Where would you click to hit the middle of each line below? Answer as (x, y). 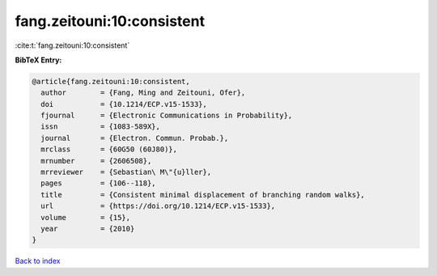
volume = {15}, (86, 217)
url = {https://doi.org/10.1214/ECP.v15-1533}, (158, 206)
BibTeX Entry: (38, 60)
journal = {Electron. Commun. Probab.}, (135, 138)
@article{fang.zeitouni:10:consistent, (111, 81)
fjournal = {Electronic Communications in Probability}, (167, 116)
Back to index (38, 261)
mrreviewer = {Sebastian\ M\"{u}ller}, (126, 172)
